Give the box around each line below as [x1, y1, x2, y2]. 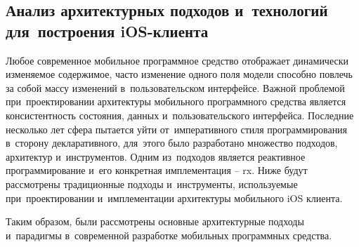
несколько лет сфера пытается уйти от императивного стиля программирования [6, 121, 348, 136]
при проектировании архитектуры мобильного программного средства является [6, 94, 346, 109]
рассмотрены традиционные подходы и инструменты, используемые [6, 176, 298, 191]
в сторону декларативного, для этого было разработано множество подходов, [6, 135, 338, 150]
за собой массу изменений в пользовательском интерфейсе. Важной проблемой [6, 80, 345, 95]
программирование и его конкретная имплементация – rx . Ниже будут [6, 163, 308, 178]
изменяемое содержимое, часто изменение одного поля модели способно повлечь [6, 67, 353, 81]
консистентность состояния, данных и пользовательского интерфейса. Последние [6, 107, 354, 122]
